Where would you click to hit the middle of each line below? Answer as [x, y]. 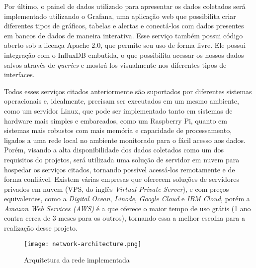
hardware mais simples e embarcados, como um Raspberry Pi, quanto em [116, 120]
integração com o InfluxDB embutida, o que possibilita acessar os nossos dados [124, 55]
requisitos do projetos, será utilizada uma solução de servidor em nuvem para [122, 159]
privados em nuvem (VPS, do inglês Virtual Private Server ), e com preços [117, 189]
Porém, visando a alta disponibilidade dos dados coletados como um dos [114, 150]
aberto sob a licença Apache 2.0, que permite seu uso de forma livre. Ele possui [125, 45]
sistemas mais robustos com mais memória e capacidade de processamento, [118, 130]
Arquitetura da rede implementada [77, 260]
